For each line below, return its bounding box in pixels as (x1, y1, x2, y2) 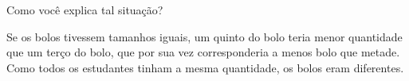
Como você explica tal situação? (6, 2, 163, 17)
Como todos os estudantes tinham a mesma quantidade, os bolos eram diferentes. (6, 59, 404, 75)
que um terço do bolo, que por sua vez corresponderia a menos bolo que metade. (6, 44, 400, 60)
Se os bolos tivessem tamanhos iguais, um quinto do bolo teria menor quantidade (6, 28, 403, 44)
